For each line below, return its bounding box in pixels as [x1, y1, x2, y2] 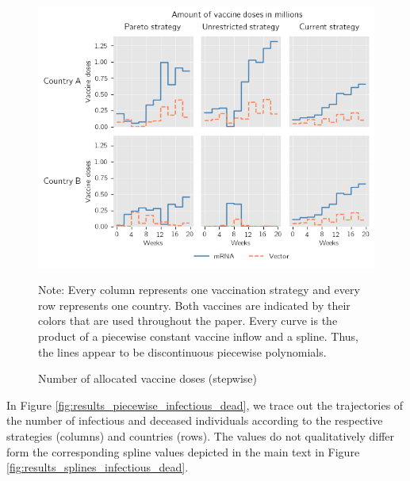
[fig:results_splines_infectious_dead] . [6, 459, 189, 475]
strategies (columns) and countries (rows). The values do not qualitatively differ [6, 428, 395, 445]
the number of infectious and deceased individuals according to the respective [6, 412, 383, 429]
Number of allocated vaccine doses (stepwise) [38, 370, 258, 387]
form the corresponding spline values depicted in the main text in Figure [6, 443, 360, 460]
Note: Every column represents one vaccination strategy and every [38, 281, 360, 298]
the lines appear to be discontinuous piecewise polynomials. [38, 343, 327, 360]
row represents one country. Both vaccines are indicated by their [38, 296, 351, 313]
